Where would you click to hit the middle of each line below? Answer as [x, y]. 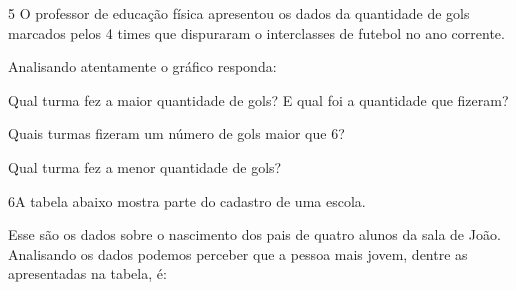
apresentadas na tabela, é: [87, 273]
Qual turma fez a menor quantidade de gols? [145, 166]
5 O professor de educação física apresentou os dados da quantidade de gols [239, 13]
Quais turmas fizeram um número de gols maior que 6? [176, 133]
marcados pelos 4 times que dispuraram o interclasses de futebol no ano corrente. [256, 32]
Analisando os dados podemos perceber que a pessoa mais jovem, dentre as [238, 253]
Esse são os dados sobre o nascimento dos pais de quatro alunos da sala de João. [254, 234]
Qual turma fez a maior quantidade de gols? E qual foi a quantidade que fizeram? [258, 99]
